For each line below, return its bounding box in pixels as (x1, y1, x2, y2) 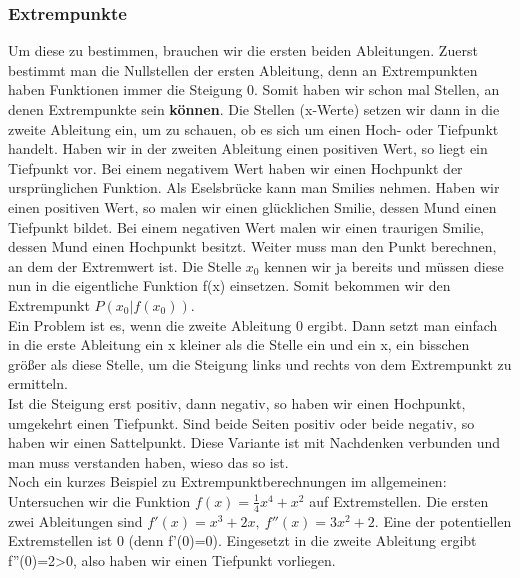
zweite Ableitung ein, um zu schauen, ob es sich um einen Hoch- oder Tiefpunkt (8, 118, 499, 139)
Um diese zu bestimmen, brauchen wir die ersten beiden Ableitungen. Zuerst (8, 40, 478, 61)
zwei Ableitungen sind (8, 510, 143, 531)
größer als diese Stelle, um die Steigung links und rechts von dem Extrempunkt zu (8, 353, 512, 374)
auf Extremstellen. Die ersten (309, 490, 489, 511)
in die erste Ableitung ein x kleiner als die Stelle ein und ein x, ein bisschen (8, 334, 470, 355)
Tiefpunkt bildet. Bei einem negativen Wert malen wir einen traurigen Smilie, (8, 216, 484, 237)
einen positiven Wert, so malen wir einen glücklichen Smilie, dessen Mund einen (8, 196, 497, 217)
